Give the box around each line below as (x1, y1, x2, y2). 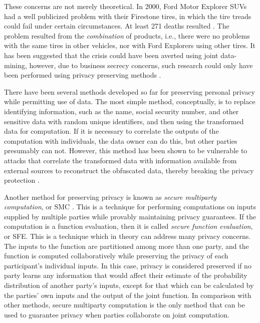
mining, (4, 60, 27, 70)
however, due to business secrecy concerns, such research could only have (29, 60, 253, 70)
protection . (4, 175, 40, 185)
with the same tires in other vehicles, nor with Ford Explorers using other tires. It (4, 40, 256, 51)
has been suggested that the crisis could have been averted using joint (4, 50, 218, 60)
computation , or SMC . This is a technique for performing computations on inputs (4, 201, 256, 212)
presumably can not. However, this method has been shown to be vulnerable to (4, 145, 247, 156)
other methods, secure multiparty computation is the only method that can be (4, 299, 245, 310)
